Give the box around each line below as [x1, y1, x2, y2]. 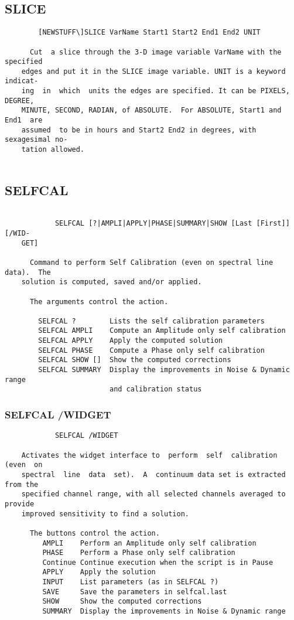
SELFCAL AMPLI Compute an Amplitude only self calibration [38, 326, 286, 335]
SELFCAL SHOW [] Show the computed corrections [38, 356, 231, 364]
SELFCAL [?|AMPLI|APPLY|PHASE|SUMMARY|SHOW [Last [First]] [54, 219, 290, 228]
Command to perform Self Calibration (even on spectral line [29, 258, 274, 267]
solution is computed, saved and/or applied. [21, 278, 202, 287]
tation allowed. [21, 145, 85, 154]
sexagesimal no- [5, 135, 68, 144]
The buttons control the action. [29, 529, 160, 537]
